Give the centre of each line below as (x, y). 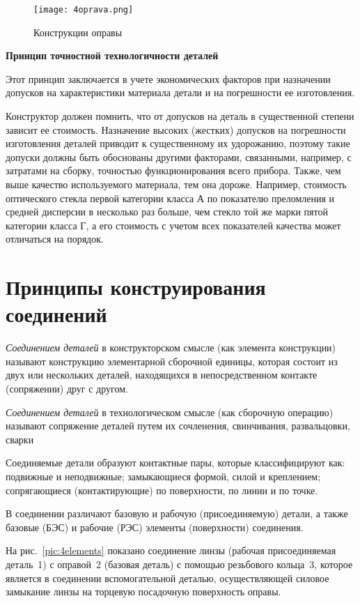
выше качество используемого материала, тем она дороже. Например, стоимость (176, 184)
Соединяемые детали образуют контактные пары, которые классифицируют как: (175, 463)
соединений (56, 314)
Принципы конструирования (136, 287)
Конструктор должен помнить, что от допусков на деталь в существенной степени (180, 116)
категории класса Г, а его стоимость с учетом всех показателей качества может (173, 225)
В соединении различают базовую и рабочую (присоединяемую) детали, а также (177, 513)
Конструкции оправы (78, 32)
